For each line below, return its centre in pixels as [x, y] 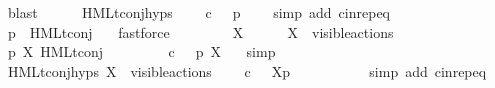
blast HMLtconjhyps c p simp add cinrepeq [198, 12]
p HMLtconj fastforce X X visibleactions [200, 31]
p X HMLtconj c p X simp [141, 51]
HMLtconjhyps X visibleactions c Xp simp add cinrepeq [247, 70]
